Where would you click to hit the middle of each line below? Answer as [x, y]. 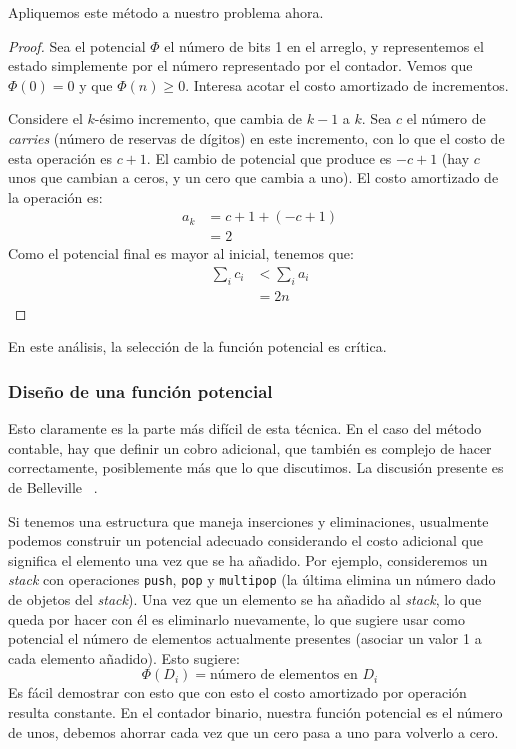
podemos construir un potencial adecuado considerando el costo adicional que [245, 540]
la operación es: [55, 196]
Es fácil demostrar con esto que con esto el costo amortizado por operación [237, 692]
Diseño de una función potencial [140, 390]
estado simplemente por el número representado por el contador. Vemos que [240, 65]
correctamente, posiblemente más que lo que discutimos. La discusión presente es [256, 467]
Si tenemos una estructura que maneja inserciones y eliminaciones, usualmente [248, 520]
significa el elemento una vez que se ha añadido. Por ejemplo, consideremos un [248, 559]
